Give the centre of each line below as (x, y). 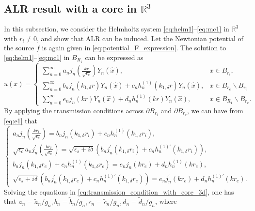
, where (166, 201)
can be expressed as (114, 57)
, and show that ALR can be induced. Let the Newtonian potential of (140, 38)
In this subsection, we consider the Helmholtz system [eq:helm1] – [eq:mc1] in (117, 29)
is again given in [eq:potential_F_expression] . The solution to (134, 48)
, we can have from (215, 110)
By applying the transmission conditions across (74, 110)
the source (19, 48)
